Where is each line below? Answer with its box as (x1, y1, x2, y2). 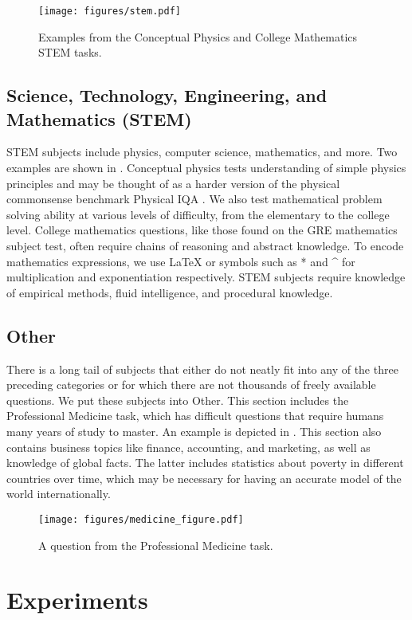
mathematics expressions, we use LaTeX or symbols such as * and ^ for (6, 253, 355, 269)
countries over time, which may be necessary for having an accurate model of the (6, 469, 402, 486)
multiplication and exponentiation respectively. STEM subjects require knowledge (6, 269, 406, 285)
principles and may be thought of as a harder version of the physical (6, 175, 340, 191)
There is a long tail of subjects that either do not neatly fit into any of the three (6, 360, 398, 377)
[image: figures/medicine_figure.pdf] (38, 513, 244, 525)
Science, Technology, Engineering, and (6, 83, 328, 108)
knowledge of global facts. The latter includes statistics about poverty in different (6, 454, 404, 471)
